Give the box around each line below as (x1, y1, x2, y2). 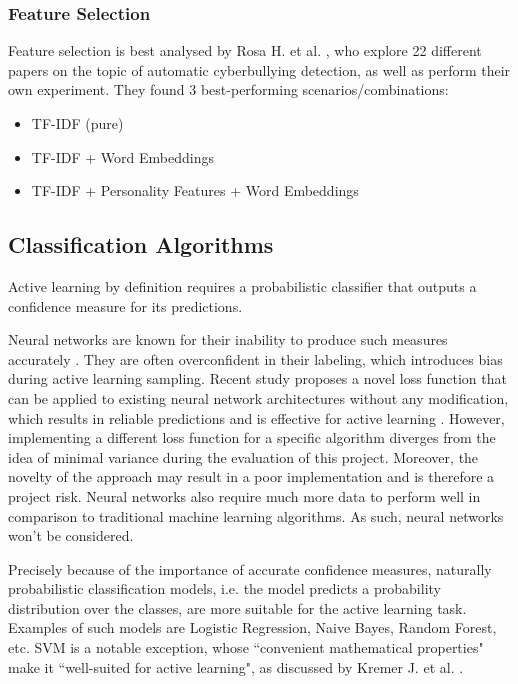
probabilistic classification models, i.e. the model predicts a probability (8, 578, 441, 599)
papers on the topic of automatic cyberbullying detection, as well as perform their (8, 59, 511, 80)
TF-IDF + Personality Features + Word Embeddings (31, 180, 359, 201)
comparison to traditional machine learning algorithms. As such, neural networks (8, 505, 504, 526)
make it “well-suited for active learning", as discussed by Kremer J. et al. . (8, 656, 464, 677)
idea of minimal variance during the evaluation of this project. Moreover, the (8, 446, 479, 467)
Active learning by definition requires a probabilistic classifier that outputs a (8, 275, 477, 296)
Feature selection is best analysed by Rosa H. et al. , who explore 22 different (8, 40, 482, 61)
